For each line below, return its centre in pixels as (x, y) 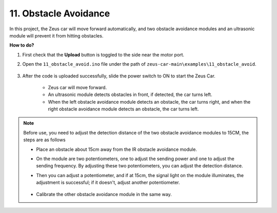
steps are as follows (45, 140)
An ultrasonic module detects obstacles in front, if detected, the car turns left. (130, 94)
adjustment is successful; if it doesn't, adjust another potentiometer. (108, 183)
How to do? (22, 45)
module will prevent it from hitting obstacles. (56, 35)
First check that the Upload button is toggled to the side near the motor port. (103, 54)
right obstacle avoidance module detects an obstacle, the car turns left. (123, 109)
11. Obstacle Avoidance (60, 13)
